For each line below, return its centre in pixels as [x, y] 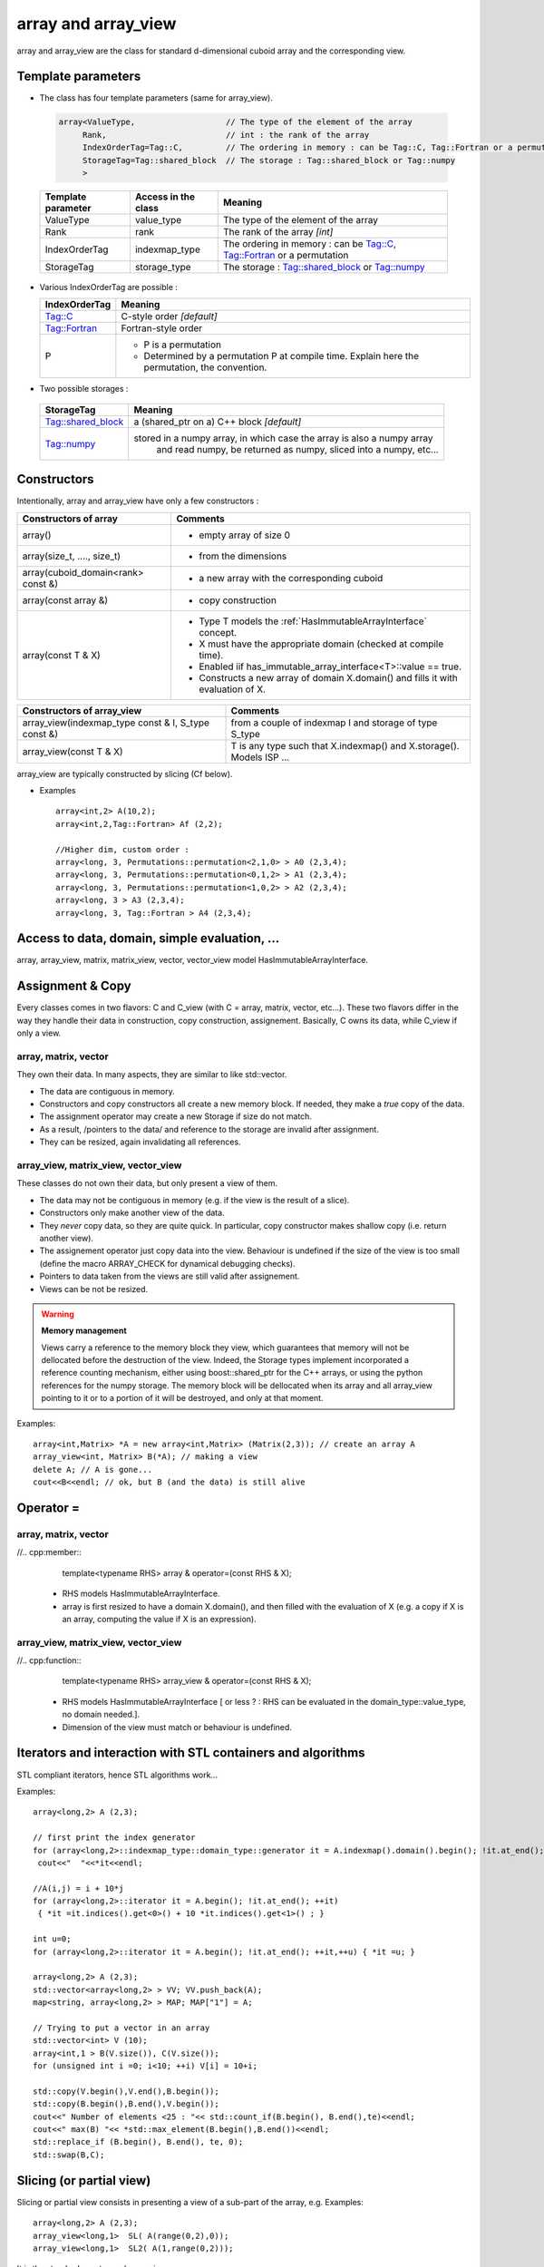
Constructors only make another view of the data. [132, 1213]
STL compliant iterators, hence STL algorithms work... [117, 1775]
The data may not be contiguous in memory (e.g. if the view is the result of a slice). [194, 1200]
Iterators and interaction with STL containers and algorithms [191, 1753]
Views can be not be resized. [94, 1289]
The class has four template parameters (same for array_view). [156, 98]
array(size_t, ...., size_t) [72, 556]
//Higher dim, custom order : [123, 849]
